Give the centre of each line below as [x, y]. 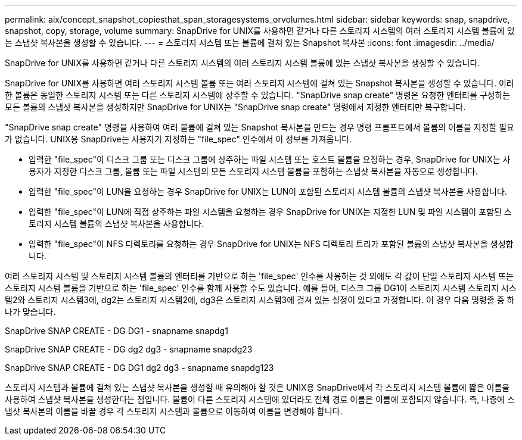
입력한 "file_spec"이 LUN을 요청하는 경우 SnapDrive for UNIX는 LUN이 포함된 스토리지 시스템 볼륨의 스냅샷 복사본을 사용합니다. [268, 191]
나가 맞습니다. [30, 312]
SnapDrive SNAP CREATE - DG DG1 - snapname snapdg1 [116, 331]
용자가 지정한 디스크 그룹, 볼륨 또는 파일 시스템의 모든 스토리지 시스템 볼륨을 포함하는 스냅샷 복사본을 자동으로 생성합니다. [253, 171]
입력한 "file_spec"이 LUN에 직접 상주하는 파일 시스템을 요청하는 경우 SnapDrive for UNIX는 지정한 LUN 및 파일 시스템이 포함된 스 [270, 212]
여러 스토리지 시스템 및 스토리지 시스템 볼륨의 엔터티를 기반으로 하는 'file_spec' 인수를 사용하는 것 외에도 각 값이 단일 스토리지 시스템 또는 [259, 276]
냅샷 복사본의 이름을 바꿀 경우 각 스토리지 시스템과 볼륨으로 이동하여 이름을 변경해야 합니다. [174, 411]
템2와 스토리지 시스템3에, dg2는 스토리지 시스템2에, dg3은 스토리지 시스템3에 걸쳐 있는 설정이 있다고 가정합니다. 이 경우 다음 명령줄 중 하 [260, 300]
